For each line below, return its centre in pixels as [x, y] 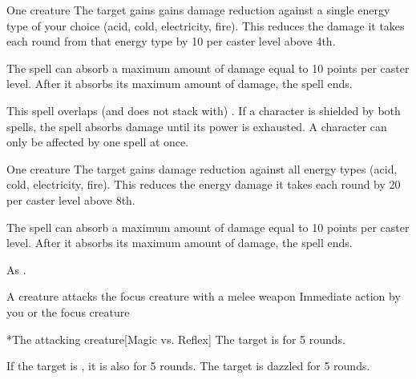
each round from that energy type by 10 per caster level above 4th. [171, 41]
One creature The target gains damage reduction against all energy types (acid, [202, 168]
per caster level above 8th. [71, 199]
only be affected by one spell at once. [98, 142]
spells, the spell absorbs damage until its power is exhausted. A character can [197, 126]
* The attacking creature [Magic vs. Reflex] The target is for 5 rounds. [176, 339]
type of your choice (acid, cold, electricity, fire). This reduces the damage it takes [206, 25]
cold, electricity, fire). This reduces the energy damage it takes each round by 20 [204, 184]
